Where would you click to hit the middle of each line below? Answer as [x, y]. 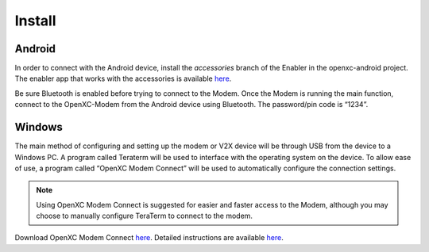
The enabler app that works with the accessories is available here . [123, 78]
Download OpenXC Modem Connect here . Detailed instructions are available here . [149, 238]
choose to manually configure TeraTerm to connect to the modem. [145, 216]
